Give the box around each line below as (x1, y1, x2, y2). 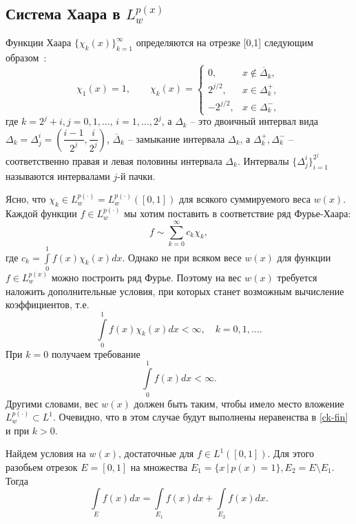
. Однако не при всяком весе (122, 250, 242, 264)
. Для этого (267, 446, 315, 461)
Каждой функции (6, 206, 77, 221)
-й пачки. (117, 168, 156, 183)
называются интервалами (6, 168, 110, 183)
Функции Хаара (6, 35, 72, 50)
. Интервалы (237, 153, 289, 168)
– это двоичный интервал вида (190, 114, 319, 128)
